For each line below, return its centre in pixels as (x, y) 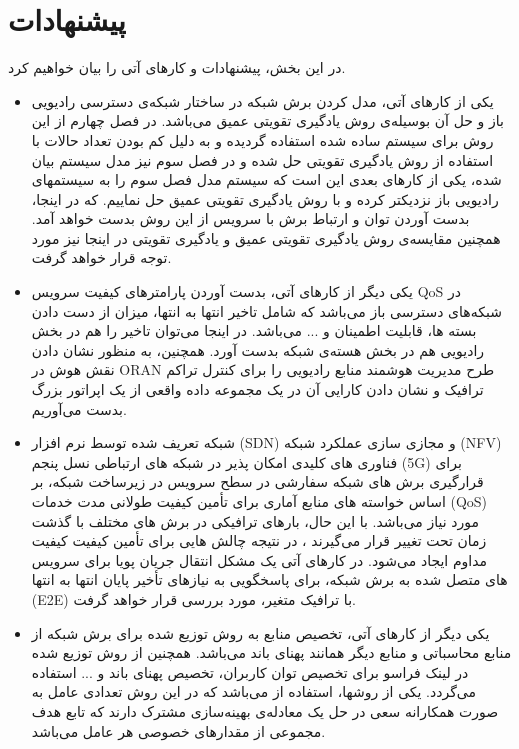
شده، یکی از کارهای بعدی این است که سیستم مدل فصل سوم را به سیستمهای (266, 179)
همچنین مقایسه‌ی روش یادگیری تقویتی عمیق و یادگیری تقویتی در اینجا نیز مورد (266, 237)
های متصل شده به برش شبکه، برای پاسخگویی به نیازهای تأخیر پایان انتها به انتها (269, 579)
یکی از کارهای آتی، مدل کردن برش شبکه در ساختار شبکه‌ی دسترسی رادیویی (262, 100)
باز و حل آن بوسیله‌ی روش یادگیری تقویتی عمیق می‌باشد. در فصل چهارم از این (267, 120)
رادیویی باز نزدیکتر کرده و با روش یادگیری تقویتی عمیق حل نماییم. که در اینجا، (265, 198)
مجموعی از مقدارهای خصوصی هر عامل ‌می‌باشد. (178, 730)
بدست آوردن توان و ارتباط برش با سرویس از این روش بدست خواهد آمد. (250, 218)
